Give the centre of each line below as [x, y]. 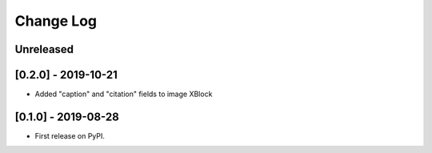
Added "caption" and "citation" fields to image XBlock [124, 94]
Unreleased [44, 49]
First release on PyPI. [70, 135]
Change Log [56, 21]
